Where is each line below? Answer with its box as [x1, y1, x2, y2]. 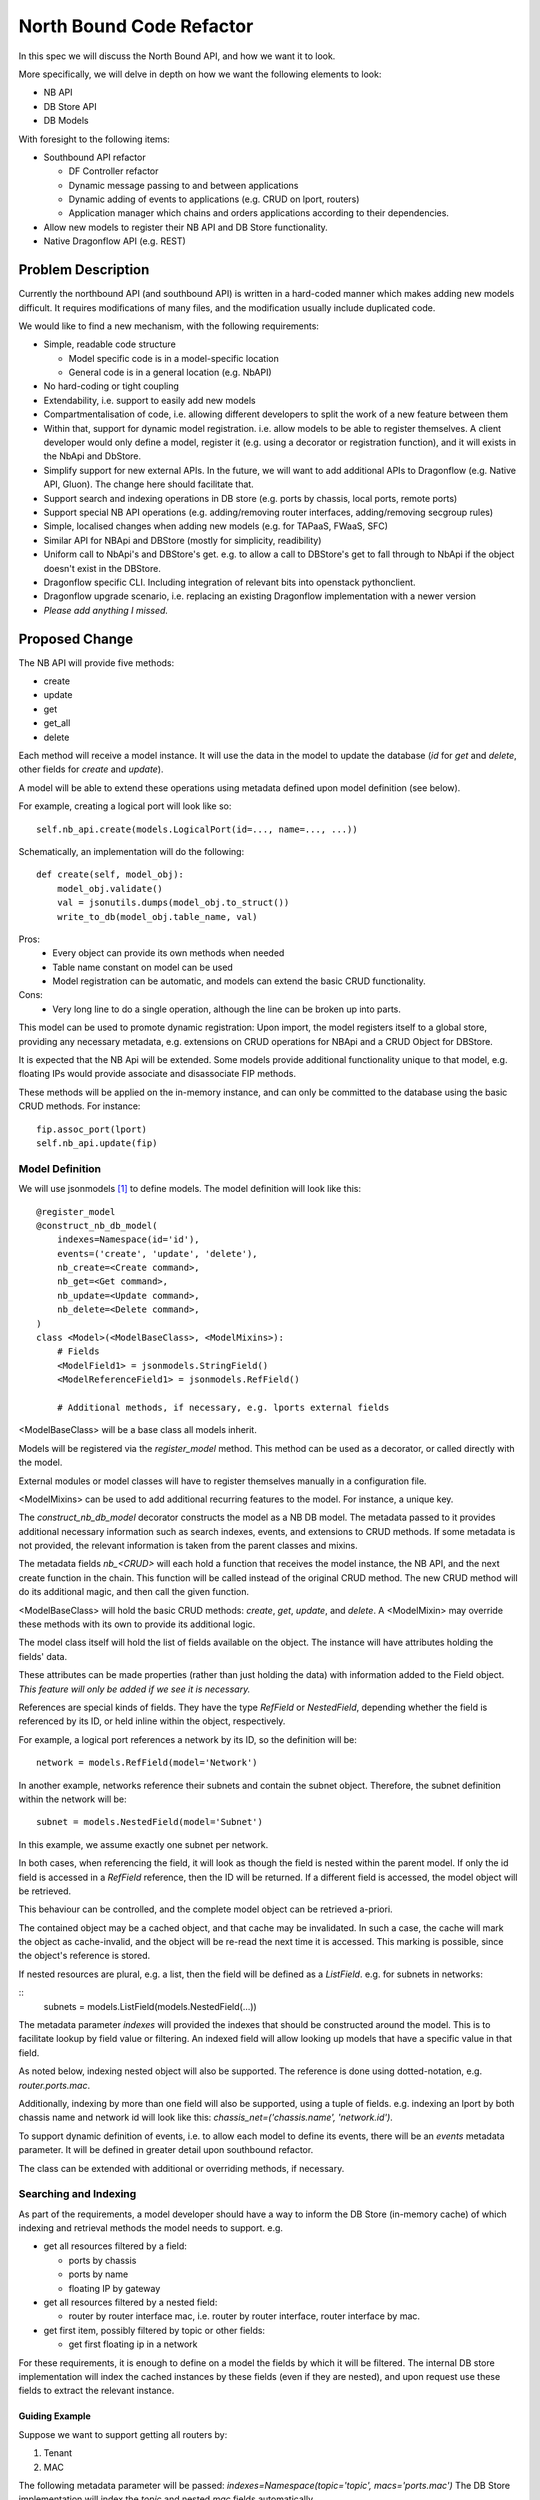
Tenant [43, 2447, 73, 2459]
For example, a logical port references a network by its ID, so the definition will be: [18, 1733, 357, 1745]
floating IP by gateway [68, 2282, 161, 2294]
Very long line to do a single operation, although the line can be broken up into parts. [52, 1003, 402, 1015]
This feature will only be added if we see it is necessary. [18, 1683, 251, 1695]
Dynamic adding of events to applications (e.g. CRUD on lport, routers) [68, 193, 360, 205]
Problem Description [18, 261, 150, 279]
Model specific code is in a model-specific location [68, 352, 279, 364]
